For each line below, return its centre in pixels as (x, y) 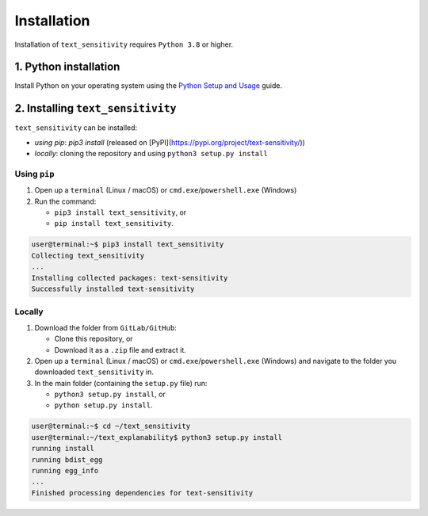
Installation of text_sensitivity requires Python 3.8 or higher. (124, 44)
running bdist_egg (67, 459)
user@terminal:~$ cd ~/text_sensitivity (111, 426)
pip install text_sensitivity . (114, 224)
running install (63, 449)
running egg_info (65, 471)
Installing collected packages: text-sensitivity (130, 278)
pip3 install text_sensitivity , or (120, 212)
